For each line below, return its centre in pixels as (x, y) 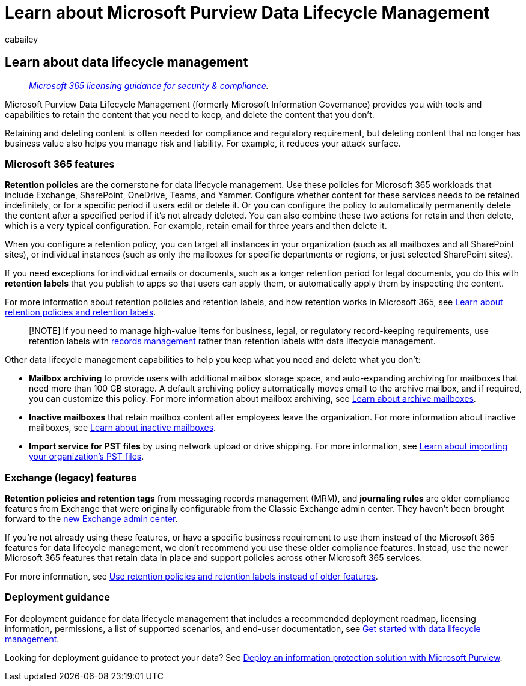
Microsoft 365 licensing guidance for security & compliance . (149, 85)
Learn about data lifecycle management (127, 62)
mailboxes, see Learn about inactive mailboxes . (123, 428)
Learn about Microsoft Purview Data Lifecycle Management (247, 13)
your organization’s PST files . (87, 457)
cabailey (22, 39)
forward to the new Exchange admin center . (91, 519)
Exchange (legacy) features (71, 477)
